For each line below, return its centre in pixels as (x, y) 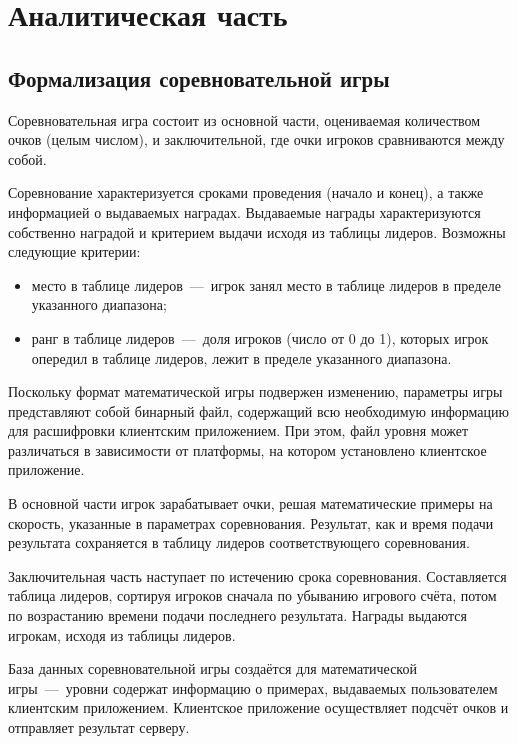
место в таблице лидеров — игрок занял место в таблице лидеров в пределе (266, 284)
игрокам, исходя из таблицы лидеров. (122, 634)
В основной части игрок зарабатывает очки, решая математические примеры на (250, 503)
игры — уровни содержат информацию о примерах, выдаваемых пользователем (253, 687)
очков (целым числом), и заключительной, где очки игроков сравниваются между (256, 139)
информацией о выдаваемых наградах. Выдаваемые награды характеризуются (244, 211)
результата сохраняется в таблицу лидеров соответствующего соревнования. (239, 542)
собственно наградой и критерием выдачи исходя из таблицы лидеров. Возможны (257, 231)
